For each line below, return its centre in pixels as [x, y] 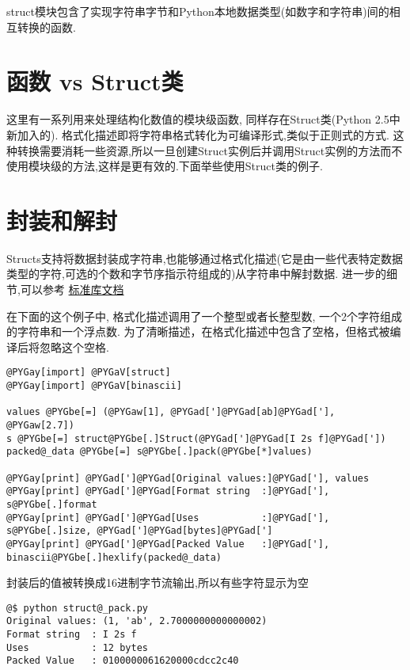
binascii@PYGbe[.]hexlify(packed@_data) [114, 557]
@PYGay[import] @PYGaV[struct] [89, 373]
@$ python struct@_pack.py [77, 608]
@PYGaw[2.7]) [40, 425]
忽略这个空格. [74, 346]
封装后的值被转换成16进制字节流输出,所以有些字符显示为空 [158, 582]
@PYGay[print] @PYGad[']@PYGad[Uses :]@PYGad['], [168, 518]
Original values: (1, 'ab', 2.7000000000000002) [137, 621]
